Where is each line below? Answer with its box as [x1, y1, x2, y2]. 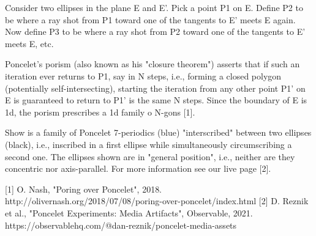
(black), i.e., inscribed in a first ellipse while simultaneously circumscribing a [5, 138, 292, 150]
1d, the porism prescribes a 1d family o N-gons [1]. [5, 105, 195, 118]
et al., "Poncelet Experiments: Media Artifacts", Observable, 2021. [5, 206, 253, 219]
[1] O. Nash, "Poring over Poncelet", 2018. [5, 182, 162, 195]
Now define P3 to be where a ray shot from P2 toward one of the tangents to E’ [5, 25, 306, 38]
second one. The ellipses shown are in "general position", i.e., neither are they [5, 150, 295, 163]
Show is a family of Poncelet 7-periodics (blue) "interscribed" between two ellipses [5, 126, 312, 139]
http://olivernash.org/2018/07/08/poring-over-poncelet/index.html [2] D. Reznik [5, 194, 309, 207]
